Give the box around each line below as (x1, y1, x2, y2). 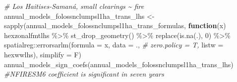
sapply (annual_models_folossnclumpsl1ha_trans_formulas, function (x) (4, 20, 226, 31)
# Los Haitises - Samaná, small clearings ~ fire (4, 1, 144, 11)
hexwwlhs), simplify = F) (4, 49, 81, 59)
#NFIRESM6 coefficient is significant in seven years (4, 69, 164, 79)
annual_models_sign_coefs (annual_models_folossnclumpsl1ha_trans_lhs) (4, 59, 234, 69)
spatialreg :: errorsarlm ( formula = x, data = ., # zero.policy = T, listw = (4, 40, 224, 50)
